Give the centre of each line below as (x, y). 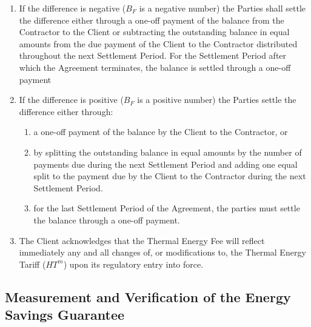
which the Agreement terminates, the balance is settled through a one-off (155, 67)
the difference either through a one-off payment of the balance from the (152, 20)
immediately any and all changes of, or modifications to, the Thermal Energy (162, 252)
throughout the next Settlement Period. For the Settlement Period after (153, 55)
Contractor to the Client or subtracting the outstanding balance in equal (154, 32)
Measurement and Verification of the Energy (148, 296)
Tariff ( (32, 264)
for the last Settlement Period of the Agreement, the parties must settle (167, 208)
